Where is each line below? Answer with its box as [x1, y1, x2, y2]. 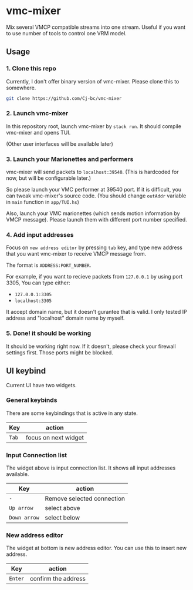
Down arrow [9, 514, 39, 521]
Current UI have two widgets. [6, 381, 77, 388]
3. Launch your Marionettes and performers [6, 155, 134, 163]
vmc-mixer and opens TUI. [6, 129, 71, 136]
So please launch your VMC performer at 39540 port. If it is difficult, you [6, 186, 182, 193]
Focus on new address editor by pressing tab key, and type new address [6, 244, 183, 251]
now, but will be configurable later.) [6, 175, 92, 182]
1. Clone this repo [6, 65, 57, 73]
